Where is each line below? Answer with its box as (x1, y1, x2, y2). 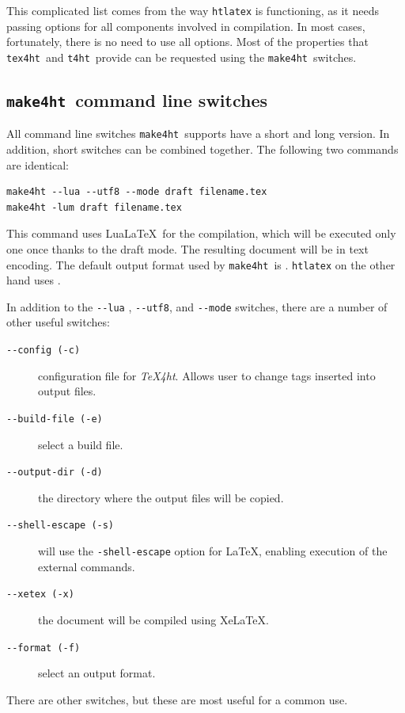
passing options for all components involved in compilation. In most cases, (6, 17, 365, 34)
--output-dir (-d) (6, 467, 103, 479)
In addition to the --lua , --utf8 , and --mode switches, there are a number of (6, 298, 388, 315)
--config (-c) (6, 345, 81, 356)
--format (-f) (6, 642, 81, 654)
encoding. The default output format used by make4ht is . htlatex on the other (6, 256, 396, 273)
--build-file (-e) (6, 413, 103, 425)
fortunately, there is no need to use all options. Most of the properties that (6, 33, 369, 50)
